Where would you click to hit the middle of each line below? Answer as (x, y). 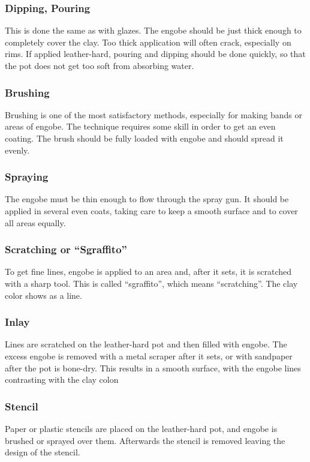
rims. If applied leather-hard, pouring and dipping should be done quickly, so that (155, 54)
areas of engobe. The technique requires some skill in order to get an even (140, 126)
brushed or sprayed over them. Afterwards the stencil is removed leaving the (145, 440)
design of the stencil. (43, 452)
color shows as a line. (43, 295)
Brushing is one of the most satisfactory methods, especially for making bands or (154, 114)
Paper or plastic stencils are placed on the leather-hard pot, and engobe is (141, 428)
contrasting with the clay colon (62, 379)
